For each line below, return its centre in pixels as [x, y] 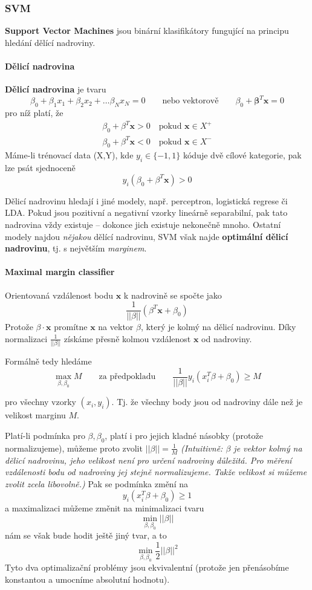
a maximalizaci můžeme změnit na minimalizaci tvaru [105, 508]
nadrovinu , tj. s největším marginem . [76, 248]
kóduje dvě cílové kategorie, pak [242, 155]
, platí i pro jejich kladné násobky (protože [184, 435]
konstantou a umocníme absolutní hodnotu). [87, 579]
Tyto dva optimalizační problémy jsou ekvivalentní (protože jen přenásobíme [147, 567]
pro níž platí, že [34, 113]
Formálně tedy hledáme [48, 361]
